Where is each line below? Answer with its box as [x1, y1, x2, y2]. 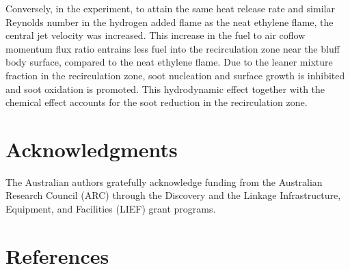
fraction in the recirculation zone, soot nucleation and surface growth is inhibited [5, 68, 345, 82]
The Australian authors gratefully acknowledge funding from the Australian [5, 174, 323, 189]
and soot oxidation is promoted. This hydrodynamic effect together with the [5, 81, 325, 96]
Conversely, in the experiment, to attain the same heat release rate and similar [5, 1, 335, 15]
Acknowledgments [5, 135, 178, 163]
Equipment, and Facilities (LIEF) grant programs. [5, 202, 216, 216]
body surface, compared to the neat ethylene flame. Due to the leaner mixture [5, 55, 333, 69]
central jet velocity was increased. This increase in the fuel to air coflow [5, 28, 306, 42]
